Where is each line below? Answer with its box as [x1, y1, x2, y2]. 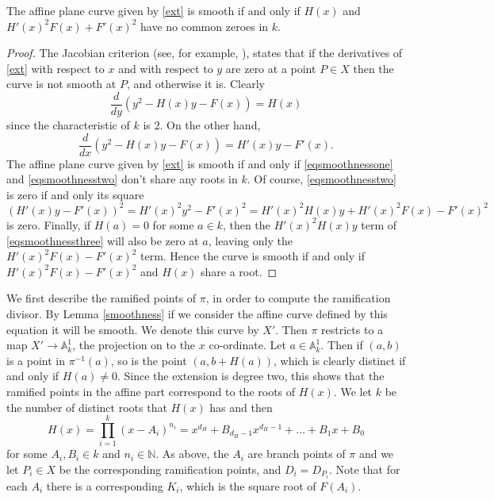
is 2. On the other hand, [143, 117, 261, 133]
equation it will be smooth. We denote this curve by [6, 321, 259, 337]
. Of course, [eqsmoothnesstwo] [247, 171, 396, 187]
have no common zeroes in [140, 17, 269, 34]
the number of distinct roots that [6, 398, 167, 415]
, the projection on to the [72, 337, 196, 353]
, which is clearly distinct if [274, 352, 406, 368]
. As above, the [155, 445, 229, 462]
